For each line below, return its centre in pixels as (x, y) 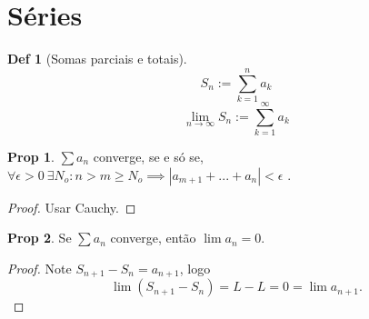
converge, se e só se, (148, 156)
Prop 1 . (31, 156)
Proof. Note (40, 268)
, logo (195, 268)
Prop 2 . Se (40, 238)
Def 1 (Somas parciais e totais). (97, 59)
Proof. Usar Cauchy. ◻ (72, 207)
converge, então (153, 238)
